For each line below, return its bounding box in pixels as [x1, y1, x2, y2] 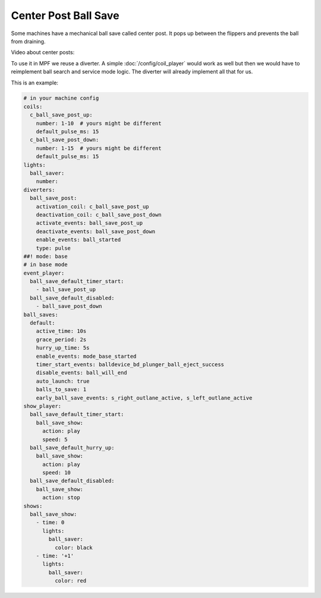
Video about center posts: [11, 49, 75, 56]
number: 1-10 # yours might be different [36, 119, 162, 127]
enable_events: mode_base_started [36, 352, 137, 360]
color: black [54, 544, 93, 551]
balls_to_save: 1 [36, 386, 87, 393]
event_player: [23, 269, 65, 276]
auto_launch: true [36, 377, 90, 385]
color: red [54, 577, 87, 584]
